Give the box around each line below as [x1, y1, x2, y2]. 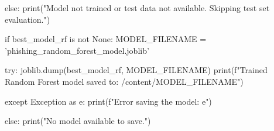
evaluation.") [5, 13, 50, 25]
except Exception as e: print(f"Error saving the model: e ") [5, 95, 212, 107]
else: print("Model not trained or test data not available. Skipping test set [5, 2, 270, 13]
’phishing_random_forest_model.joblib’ [5, 44, 149, 56]
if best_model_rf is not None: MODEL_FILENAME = [5, 33, 207, 45]
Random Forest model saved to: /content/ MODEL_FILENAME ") [5, 75, 244, 87]
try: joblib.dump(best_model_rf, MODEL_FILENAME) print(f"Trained [5, 64, 268, 76]
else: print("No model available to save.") [5, 115, 151, 127]
